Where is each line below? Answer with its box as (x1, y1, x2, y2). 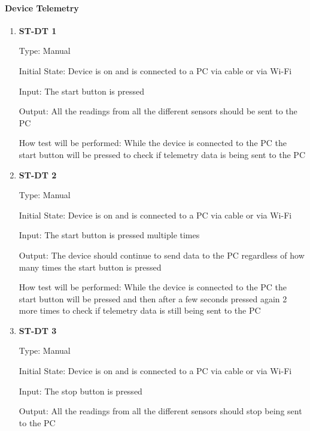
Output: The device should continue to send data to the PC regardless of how (19, 248, 305, 261)
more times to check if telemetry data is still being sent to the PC (19, 304, 261, 317)
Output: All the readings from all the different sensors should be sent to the (19, 105, 297, 117)
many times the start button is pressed (19, 260, 162, 273)
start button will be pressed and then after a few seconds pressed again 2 (19, 292, 287, 305)
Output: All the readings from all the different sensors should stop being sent (19, 405, 302, 417)
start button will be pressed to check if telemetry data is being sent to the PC (19, 148, 306, 160)
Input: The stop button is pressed (19, 384, 142, 397)
